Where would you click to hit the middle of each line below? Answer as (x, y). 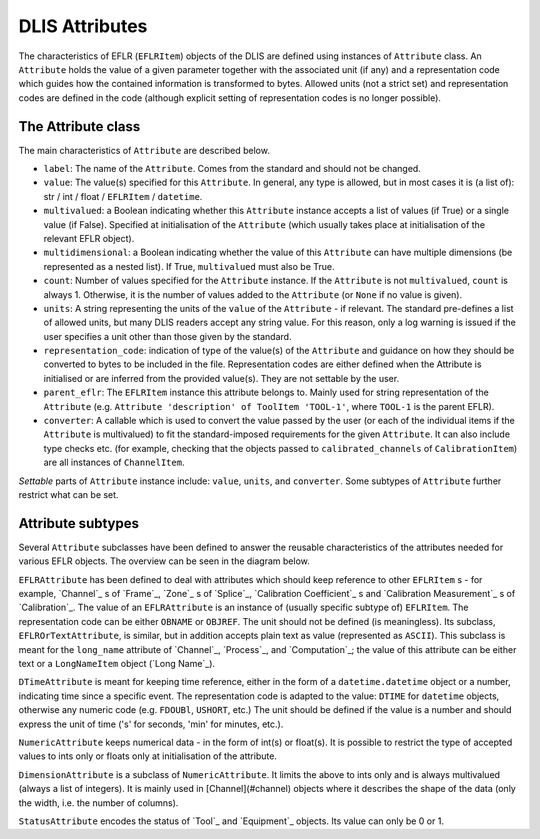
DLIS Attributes (83, 26)
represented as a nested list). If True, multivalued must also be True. (189, 266)
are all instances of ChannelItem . (114, 462)
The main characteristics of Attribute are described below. (144, 150)
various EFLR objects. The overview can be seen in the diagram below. (164, 561)
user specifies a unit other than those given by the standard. (167, 336)
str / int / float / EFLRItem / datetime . (123, 196)
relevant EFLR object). (89, 238)
